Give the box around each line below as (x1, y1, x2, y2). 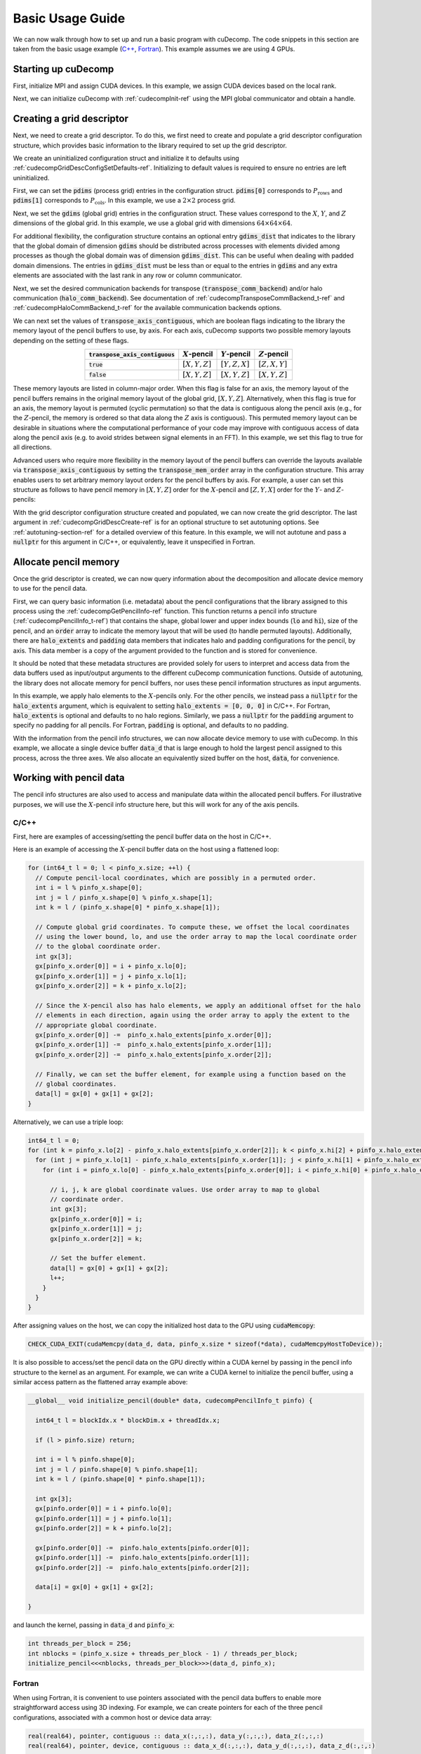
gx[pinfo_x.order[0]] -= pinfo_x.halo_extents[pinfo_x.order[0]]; (35, 1031, 272, 1038)
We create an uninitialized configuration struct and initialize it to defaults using (13, 154, 239, 162)
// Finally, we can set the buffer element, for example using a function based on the (35, 1070, 347, 1078)
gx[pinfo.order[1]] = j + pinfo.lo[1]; (35, 1514, 173, 1522)
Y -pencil (220, 349, 251, 359)
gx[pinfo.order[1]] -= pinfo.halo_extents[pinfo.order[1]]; (35, 1554, 250, 1562)
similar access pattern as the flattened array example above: (13, 1378, 188, 1386)
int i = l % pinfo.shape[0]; (35, 1456, 136, 1464)
